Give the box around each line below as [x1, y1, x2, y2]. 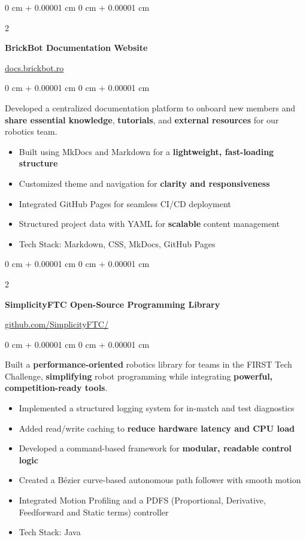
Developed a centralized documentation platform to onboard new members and [5, 101, 295, 114]
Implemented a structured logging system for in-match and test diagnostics [19, 402, 295, 414]
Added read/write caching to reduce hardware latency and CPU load [19, 421, 295, 434]
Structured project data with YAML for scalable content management [19, 217, 280, 230]
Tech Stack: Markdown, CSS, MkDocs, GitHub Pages [19, 237, 216, 250]
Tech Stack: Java [19, 526, 81, 538]
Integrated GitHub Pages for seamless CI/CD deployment [19, 197, 231, 210]
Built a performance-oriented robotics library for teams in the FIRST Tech [5, 358, 292, 371]
